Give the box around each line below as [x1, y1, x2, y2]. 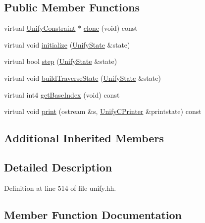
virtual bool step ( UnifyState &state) [4, 56, 117, 66]
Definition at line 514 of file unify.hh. [4, 182, 116, 193]
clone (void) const [83, 23, 138, 33]
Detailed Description [4, 159, 112, 174]
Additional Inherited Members [4, 130, 164, 146]
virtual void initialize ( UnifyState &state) [4, 39, 130, 50]
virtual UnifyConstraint [4, 23, 76, 33]
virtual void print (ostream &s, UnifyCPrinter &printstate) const [4, 106, 202, 116]
